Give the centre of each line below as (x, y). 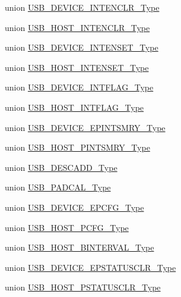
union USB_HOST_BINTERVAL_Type (80, 247)
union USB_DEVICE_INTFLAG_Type (79, 87)
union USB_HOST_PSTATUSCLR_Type (83, 287)
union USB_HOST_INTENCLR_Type (77, 27)
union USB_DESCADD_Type (61, 167)
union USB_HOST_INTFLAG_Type (74, 107)
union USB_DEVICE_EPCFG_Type (74, 207)
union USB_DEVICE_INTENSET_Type (82, 47)
